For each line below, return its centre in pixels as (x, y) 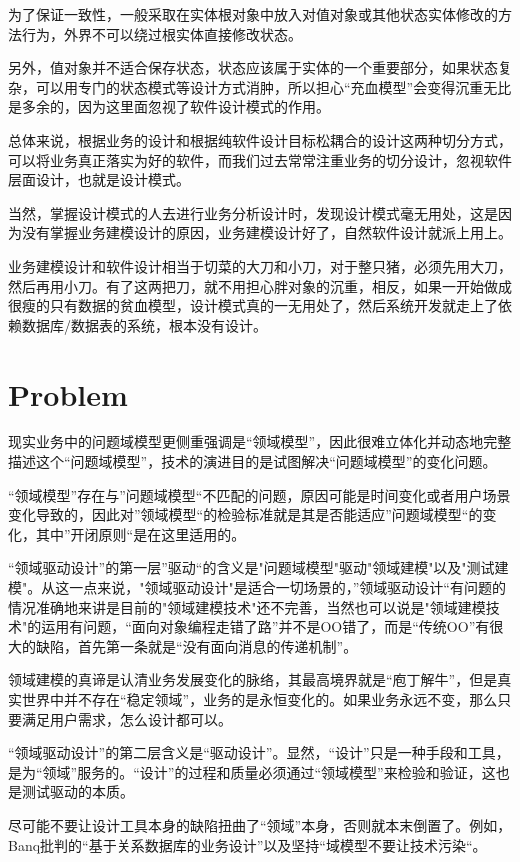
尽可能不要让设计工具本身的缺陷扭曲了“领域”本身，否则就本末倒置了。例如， (260, 824)
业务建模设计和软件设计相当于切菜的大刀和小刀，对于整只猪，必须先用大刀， (260, 265)
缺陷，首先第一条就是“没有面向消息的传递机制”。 (196, 645)
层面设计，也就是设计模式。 (99, 179)
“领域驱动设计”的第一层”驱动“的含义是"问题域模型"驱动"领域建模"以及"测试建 (258, 567)
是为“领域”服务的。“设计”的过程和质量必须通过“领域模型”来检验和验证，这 (252, 771)
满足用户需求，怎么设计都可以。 (126, 718)
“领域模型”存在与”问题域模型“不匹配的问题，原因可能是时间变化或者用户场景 (259, 494)
